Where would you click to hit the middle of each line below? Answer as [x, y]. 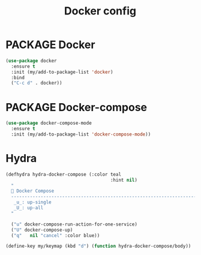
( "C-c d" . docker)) [37, 83]
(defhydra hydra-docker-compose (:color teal [63, 174]
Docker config [100, 11]
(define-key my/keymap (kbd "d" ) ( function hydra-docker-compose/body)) [98, 246]
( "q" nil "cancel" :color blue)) [55, 235]
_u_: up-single [32, 202]
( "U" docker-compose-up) [42, 230]
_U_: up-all [28, 208]
